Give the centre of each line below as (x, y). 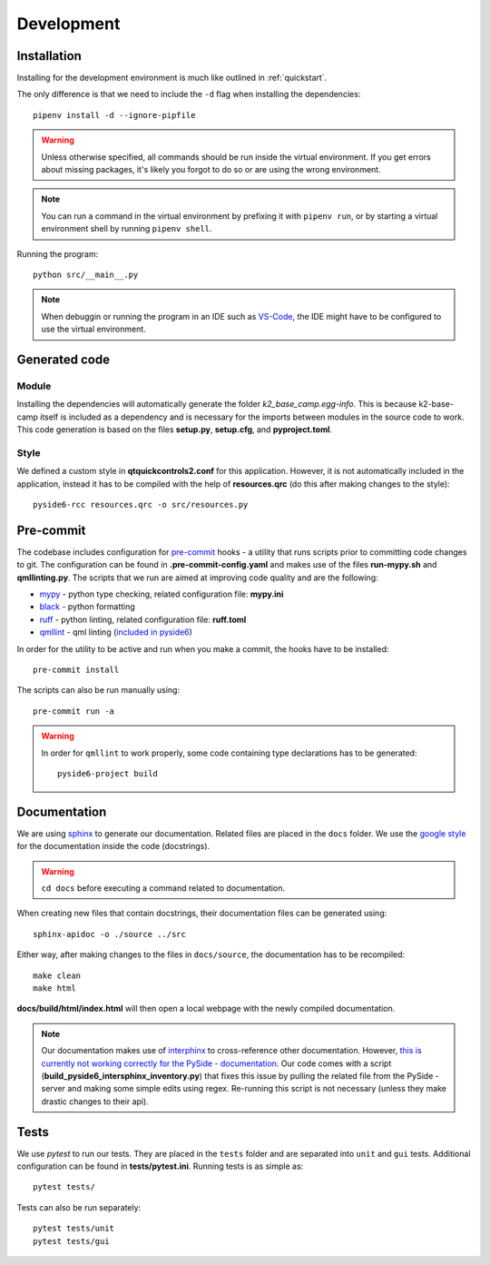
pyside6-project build (108, 773)
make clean (57, 975)
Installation (49, 56)
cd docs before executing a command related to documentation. (163, 888)
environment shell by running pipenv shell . (127, 229)
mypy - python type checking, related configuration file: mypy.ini (162, 594)
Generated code (64, 359)
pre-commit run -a (74, 711)
